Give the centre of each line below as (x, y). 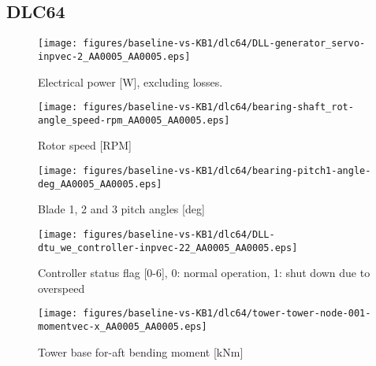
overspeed (61, 288)
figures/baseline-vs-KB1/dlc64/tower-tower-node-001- (227, 314)
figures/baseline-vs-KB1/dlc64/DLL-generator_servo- (224, 44)
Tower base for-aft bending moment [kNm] (141, 351)
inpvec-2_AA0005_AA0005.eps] (114, 56)
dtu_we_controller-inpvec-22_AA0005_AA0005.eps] (168, 248)
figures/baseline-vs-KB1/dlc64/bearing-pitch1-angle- (227, 171)
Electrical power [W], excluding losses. (130, 81)
